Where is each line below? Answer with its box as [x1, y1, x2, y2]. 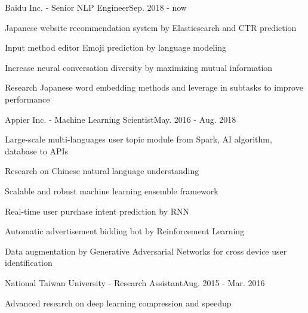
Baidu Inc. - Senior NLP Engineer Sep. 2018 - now [5, 1, 187, 13]
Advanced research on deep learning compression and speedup [5, 296, 232, 309]
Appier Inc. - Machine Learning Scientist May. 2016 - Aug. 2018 [5, 113, 236, 125]
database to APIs [5, 144, 69, 157]
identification [5, 256, 53, 269]
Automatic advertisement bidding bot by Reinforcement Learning [5, 225, 245, 237]
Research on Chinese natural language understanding [5, 165, 199, 177]
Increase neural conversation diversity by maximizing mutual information [5, 61, 273, 73]
